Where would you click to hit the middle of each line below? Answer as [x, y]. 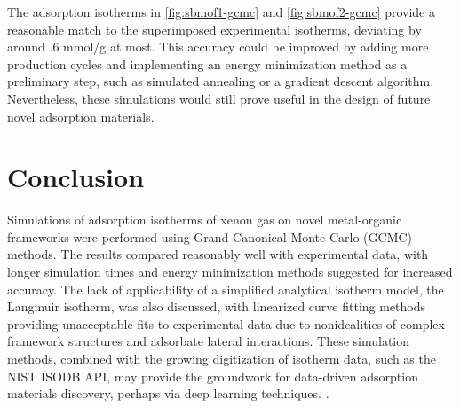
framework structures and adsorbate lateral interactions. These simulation [209, 341]
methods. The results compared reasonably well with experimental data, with [218, 254]
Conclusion [76, 177]
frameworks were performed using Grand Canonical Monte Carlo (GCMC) [210, 236]
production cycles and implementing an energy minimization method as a [207, 63]
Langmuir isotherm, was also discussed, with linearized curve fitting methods [217, 306]
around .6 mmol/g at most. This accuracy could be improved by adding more [218, 47]
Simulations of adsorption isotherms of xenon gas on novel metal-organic [205, 220]
